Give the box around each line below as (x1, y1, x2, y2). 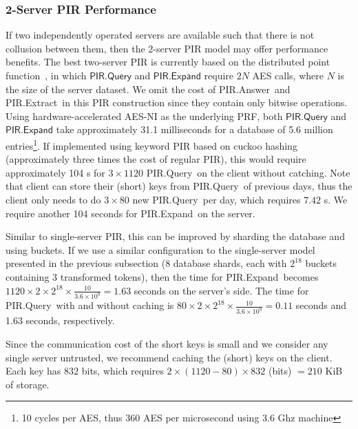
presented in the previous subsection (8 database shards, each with (6, 256, 287, 270)
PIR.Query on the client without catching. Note (146, 165, 350, 179)
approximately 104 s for (6, 165, 105, 179)
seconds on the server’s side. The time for (134, 283, 309, 297)
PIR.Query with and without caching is (6, 298, 174, 312)
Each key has (6, 363, 61, 378)
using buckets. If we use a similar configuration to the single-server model (6, 242, 315, 257)
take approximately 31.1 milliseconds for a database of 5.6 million (56, 122, 333, 137)
